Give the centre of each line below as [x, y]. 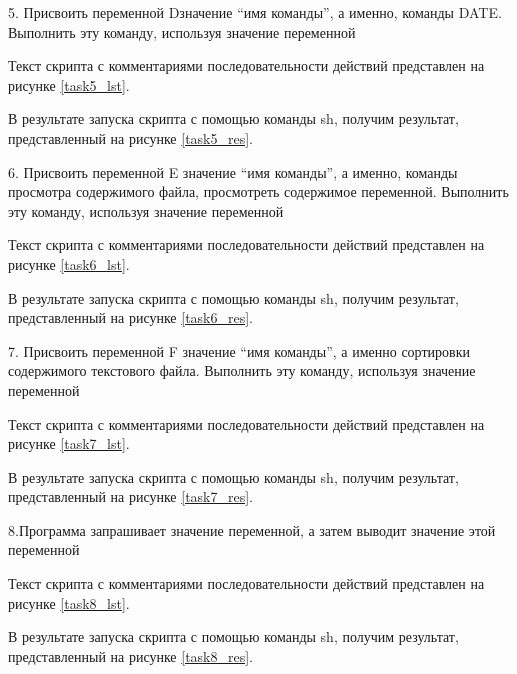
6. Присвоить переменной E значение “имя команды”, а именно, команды [233, 171]
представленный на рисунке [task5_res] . [131, 137]
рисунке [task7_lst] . [69, 443]
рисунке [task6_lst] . [69, 263]
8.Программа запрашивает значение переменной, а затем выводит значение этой [252, 529]
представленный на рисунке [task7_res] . [131, 496]
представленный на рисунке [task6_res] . [131, 317]
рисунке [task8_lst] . [69, 602]
